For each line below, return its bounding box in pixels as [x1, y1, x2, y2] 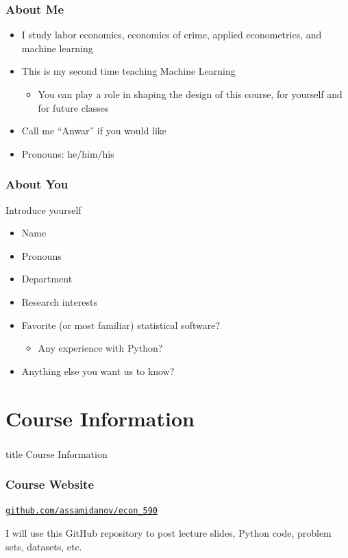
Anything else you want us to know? [21, 363, 175, 378]
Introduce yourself [5, 202, 82, 217]
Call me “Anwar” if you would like [21, 123, 166, 138]
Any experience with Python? [38, 341, 163, 355]
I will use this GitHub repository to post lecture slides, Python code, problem [5, 526, 332, 540]
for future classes [38, 100, 109, 114]
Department [21, 271, 73, 286]
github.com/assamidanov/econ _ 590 [5, 506, 158, 516]
